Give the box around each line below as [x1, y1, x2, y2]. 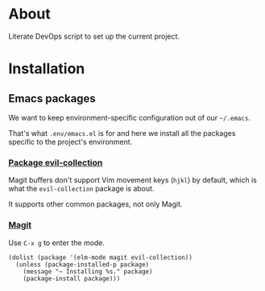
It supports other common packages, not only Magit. [8, 199, 183, 209]
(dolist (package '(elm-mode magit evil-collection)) [8, 253, 193, 261]
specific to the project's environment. [8, 137, 133, 146]
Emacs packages [8, 92, 97, 105]
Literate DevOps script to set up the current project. [8, 31, 180, 41]
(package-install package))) [23, 274, 121, 282]
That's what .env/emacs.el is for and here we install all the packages [8, 128, 236, 137]
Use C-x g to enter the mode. [8, 238, 106, 248]
